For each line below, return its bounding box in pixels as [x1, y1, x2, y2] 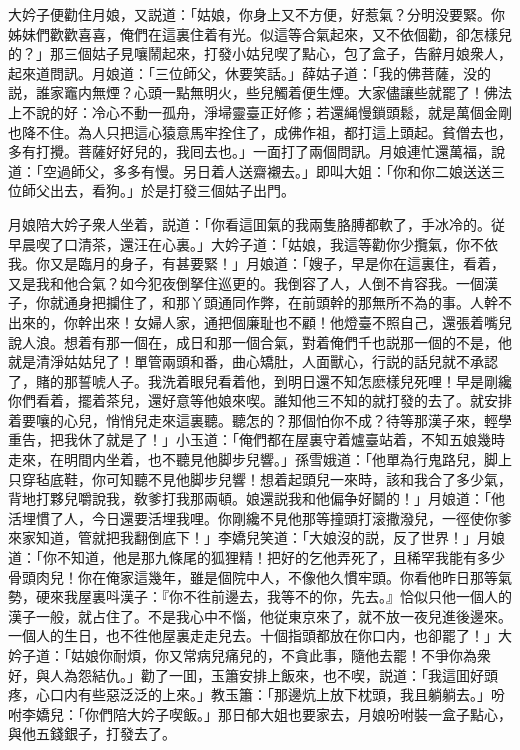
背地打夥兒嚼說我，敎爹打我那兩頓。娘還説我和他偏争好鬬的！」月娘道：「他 [8, 488, 505, 509]
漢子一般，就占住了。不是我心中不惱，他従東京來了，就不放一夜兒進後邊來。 [8, 605, 512, 626]
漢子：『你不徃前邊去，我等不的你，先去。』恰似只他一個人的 [119, 586, 512, 607]
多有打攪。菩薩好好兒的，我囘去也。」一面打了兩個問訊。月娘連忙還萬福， [8, 141, 491, 162]
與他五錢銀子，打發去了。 [8, 723, 176, 744]
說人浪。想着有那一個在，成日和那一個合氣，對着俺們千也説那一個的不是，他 [8, 331, 512, 352]
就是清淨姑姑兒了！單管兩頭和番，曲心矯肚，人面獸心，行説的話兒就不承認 [8, 351, 498, 372]
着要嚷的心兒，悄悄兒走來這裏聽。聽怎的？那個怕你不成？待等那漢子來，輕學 [8, 409, 512, 430]
